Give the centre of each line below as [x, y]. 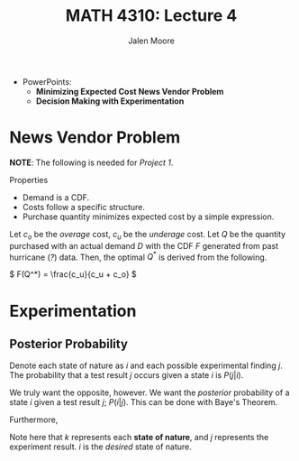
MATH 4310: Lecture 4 [151, 16]
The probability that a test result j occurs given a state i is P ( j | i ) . [127, 375]
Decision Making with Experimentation [110, 101]
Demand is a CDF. [56, 197]
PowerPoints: [47, 81]
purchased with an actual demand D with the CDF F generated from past [144, 245]
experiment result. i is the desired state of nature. [100, 447]
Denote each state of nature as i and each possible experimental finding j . [146, 365]
